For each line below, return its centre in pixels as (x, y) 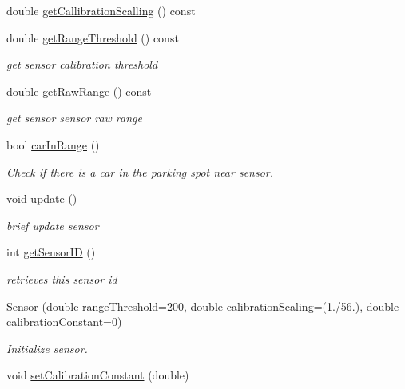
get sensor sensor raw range (74, 118)
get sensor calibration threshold (82, 64)
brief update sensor (53, 225)
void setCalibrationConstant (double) (98, 375)
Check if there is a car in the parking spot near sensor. (140, 171)
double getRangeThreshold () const (93, 37)
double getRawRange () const (79, 91)
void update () (42, 198)
